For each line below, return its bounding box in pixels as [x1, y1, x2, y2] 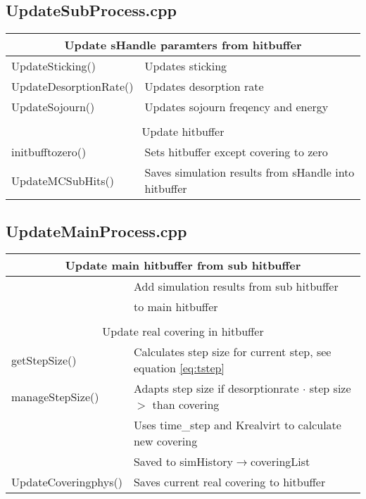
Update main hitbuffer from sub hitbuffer [65, 257, 301, 274]
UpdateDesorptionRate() [11, 78, 134, 95]
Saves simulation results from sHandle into [144, 164, 355, 181]
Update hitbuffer [141, 123, 225, 140]
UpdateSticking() [11, 58, 96, 75]
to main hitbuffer [133, 298, 218, 315]
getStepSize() [11, 351, 77, 368]
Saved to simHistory [133, 453, 234, 470]
